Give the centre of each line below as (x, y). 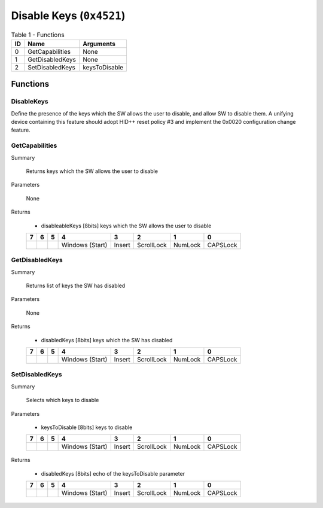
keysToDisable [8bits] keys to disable (87, 427)
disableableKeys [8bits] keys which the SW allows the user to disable (126, 226)
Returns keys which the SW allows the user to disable (92, 171)
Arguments (99, 44)
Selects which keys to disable (63, 400)
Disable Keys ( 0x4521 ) (68, 16)
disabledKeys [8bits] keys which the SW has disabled (107, 340)
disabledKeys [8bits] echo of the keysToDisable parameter (113, 473)
